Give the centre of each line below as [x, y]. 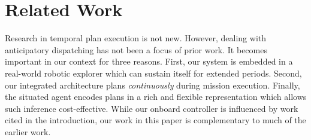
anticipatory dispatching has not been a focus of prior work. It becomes [136, 49]
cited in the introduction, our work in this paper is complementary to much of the [155, 120]
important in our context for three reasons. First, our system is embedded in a [149, 61]
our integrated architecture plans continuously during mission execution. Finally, [153, 85]
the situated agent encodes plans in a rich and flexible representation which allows [156, 97]
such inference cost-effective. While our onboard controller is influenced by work [152, 108]
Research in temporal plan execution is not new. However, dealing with [136, 38]
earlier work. [28, 131]
